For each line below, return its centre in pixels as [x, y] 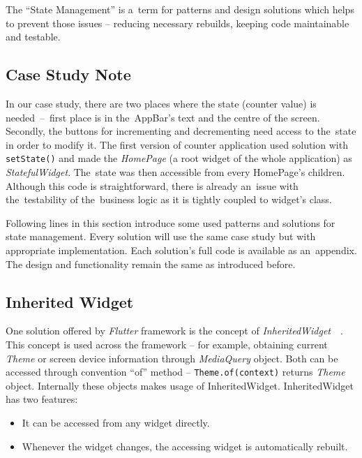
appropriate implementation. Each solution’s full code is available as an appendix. [181, 250]
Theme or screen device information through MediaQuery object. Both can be [172, 358]
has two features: [42, 399]
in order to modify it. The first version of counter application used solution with [177, 144]
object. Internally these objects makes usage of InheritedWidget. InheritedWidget [180, 385]
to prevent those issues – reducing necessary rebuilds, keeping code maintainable [178, 23]
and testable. [33, 37]
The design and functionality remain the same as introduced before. [151, 264]
